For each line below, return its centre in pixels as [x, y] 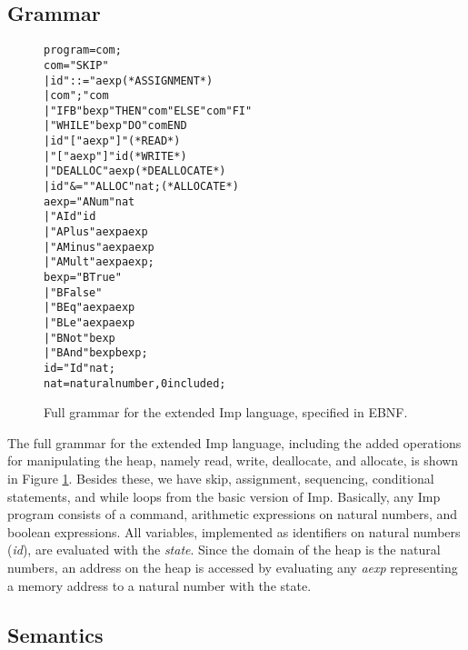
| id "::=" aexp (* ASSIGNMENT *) [129, 80]
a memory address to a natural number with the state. [159, 585]
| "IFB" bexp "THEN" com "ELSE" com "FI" [148, 110]
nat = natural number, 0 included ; [135, 383]
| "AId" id [70, 217]
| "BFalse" [73, 292]
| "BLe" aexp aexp [90, 323]
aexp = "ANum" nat [90, 201]
